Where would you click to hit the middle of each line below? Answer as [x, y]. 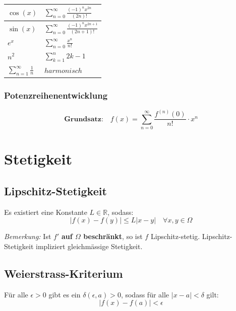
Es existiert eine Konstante [46, 212]
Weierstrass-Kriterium [64, 273]
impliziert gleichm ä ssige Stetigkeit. [89, 246]
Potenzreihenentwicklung [56, 95]
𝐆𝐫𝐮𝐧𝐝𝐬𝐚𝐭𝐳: [84, 119]
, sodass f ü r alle [145, 294]
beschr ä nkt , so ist [113, 236]
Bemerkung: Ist [28, 236]
